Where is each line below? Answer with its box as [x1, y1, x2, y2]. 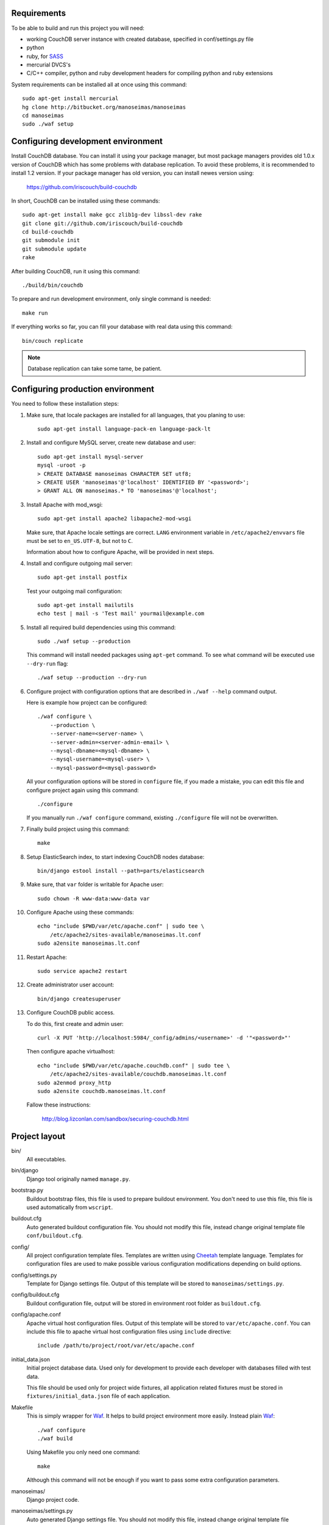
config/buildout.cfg [11, 1291, 60, 1299]
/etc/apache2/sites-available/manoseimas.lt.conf [49, 931, 201, 938]
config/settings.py [11, 1271, 57, 1279]
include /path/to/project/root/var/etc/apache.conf [37, 1342, 195, 1349]
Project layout [11, 1131, 66, 1141]
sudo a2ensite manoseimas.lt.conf [37, 940, 140, 947]
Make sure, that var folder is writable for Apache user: [26, 881, 164, 888]
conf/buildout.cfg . [26, 1232, 83, 1240]
